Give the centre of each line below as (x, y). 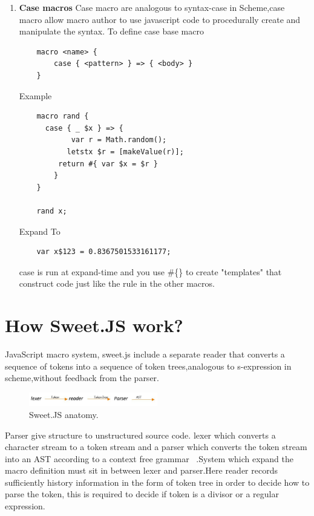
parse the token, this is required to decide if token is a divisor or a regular (142, 494)
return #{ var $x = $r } (108, 164)
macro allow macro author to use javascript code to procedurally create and (160, 19)
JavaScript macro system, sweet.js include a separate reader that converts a (145, 354)
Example (35, 95)
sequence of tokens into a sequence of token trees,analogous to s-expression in (148, 366)
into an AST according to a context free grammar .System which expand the (149, 458)
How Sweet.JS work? (94, 325)
